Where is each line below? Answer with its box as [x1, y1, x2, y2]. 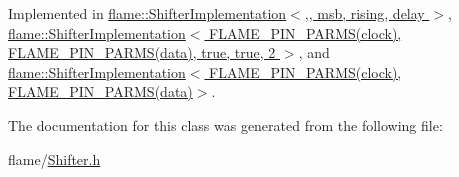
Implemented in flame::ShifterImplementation [8, 3, 287, 23]
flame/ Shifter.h [8, 148, 101, 169]
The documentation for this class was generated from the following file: [8, 114, 443, 135]
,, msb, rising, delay [304, 3, 425, 23]
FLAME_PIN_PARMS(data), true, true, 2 [8, 42, 276, 63]
